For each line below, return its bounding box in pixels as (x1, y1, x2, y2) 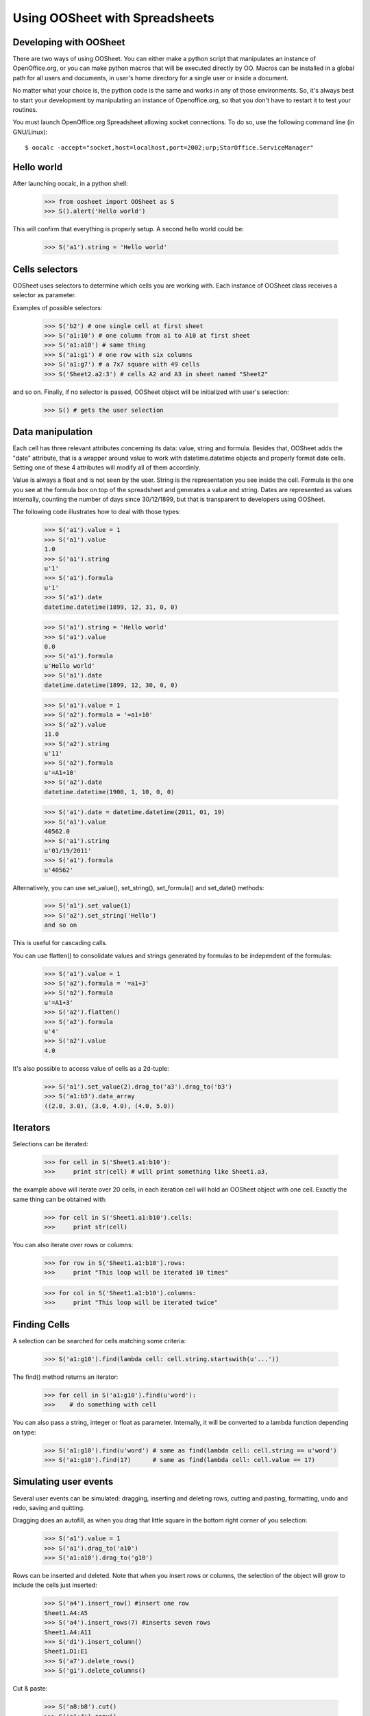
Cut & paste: (12, 1684, 48, 1693)
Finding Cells (12, 1319, 70, 1330)
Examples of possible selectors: (12, 303, 103, 312)
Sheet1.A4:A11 (44, 1628, 92, 1636)
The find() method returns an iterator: (12, 1373, 119, 1381)
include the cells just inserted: (12, 1581, 97, 1589)
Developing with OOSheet (12, 36, 126, 48)
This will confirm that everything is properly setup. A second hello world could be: (12, 225, 245, 233)
